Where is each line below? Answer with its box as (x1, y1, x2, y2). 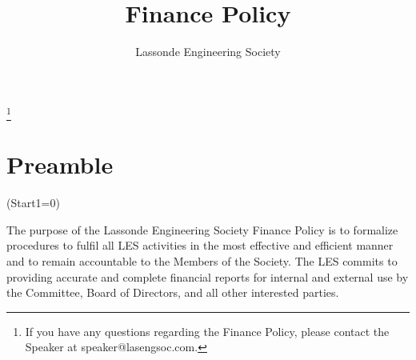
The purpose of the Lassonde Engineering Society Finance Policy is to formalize (6, 221, 398, 238)
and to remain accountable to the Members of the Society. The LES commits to (6, 252, 398, 269)
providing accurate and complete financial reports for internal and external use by (6, 268, 409, 285)
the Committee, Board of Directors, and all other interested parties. (6, 284, 339, 301)
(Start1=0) (6, 194, 60, 211)
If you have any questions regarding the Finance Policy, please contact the (25, 322, 390, 339)
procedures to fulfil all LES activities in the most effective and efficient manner (6, 237, 394, 254)
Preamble (6, 148, 114, 181)
